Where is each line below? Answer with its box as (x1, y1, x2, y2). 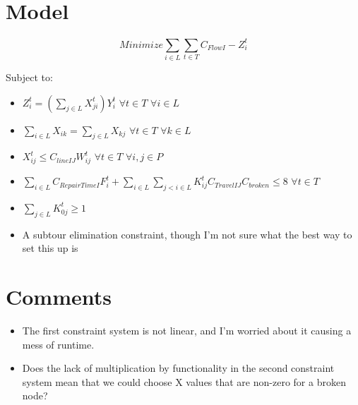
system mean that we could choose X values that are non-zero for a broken (22, 374, 346, 389)
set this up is (22, 241, 78, 255)
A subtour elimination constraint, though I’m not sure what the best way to (22, 226, 352, 241)
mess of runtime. (22, 337, 95, 351)
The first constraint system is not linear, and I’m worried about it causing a (22, 322, 352, 337)
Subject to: (6, 69, 53, 84)
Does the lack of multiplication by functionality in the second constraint (22, 361, 335, 375)
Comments (6, 282, 112, 311)
